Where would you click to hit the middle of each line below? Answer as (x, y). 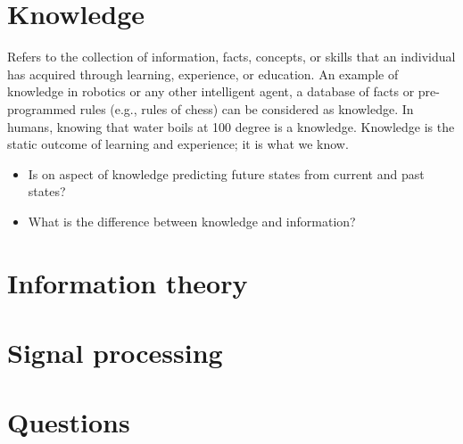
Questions (69, 422)
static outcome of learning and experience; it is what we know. (178, 144)
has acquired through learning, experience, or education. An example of (203, 74)
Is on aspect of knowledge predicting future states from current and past (226, 173)
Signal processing (115, 353)
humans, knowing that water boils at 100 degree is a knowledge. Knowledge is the (231, 126)
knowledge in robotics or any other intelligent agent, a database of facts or (211, 91)
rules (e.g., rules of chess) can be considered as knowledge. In (247, 108)
